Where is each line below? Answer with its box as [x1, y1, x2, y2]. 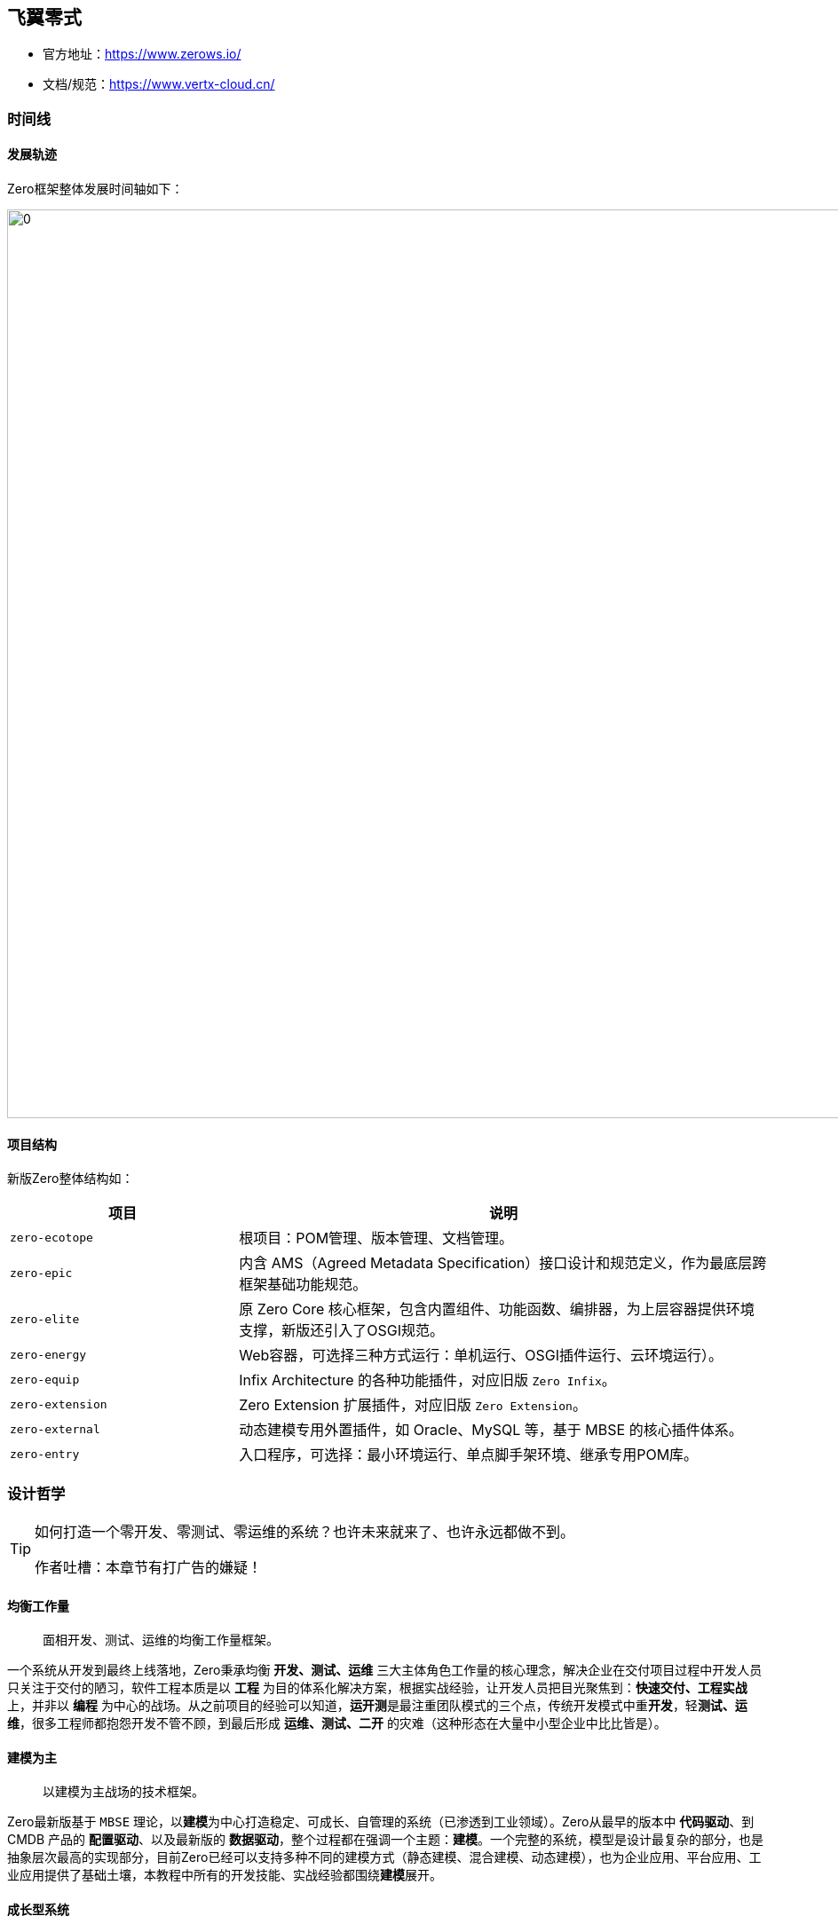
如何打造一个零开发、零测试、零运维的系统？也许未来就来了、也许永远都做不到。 [35, 1522, 575, 1541]
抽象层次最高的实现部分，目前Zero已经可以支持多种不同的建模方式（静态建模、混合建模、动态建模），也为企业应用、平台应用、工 [7, 1849, 762, 1865]
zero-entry [10, 1447, 80, 1461]
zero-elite [10, 1312, 80, 1326]
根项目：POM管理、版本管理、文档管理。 [239, 1229, 514, 1248]
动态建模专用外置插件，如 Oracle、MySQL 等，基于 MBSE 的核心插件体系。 [239, 1421, 743, 1439]
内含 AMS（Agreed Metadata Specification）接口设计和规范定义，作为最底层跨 [239, 1254, 767, 1273]
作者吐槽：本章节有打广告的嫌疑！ [35, 1557, 263, 1576]
